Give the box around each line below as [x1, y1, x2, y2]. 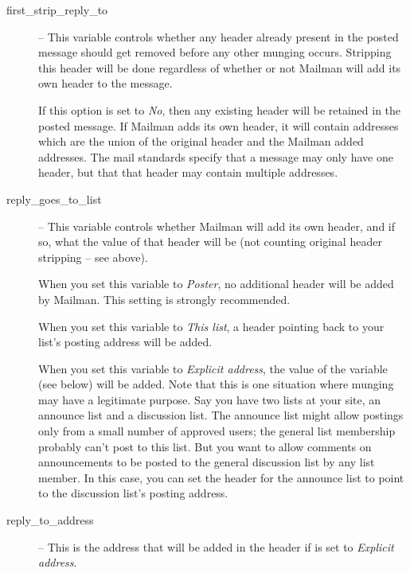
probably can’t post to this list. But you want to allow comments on [38, 438, 372, 454]
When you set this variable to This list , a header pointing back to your [38, 318, 385, 334]
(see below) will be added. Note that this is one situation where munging [38, 376, 394, 392]
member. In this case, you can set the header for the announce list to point [38, 469, 404, 485]
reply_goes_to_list [6, 190, 102, 207]
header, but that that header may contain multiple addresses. [38, 164, 338, 181]
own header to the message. [38, 75, 173, 92]
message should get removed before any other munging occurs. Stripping [38, 44, 392, 60]
